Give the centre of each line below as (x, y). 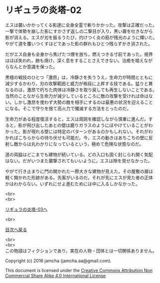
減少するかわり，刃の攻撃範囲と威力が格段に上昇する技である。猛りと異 (79, 83)
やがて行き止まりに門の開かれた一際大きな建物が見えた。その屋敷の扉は (79, 171)
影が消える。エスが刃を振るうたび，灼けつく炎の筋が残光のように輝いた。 (81, 37)
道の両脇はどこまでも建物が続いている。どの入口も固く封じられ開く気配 (79, 154)
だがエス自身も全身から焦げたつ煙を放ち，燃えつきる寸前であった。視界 (79, 54)
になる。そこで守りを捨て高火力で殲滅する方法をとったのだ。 (68, 108)
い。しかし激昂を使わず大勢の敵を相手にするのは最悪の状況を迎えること (79, 102)
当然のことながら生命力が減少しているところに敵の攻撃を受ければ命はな (79, 96)
